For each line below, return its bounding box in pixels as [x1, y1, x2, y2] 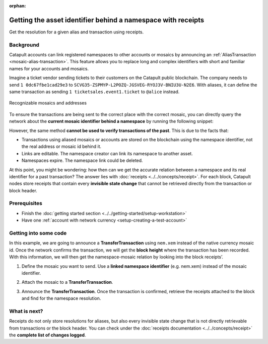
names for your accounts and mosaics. [9, 65, 89, 72]
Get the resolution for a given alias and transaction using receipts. [9, 29, 144, 35]
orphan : [9, 3, 26, 8]
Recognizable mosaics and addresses [9, 100, 87, 106]
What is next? [9, 308, 43, 315]
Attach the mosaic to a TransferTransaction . [21, 279, 114, 285]
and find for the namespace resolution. [21, 295, 101, 301]
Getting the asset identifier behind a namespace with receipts [9, 15, 204, 24]
